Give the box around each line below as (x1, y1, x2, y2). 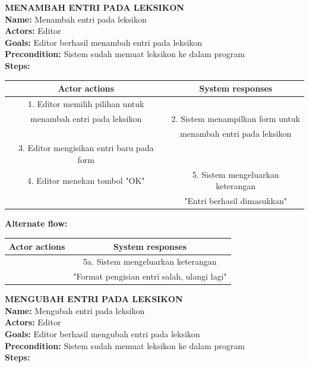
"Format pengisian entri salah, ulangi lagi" (73, 270, 227, 283)
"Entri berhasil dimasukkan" (184, 195, 288, 207)
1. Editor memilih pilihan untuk (27, 97, 144, 109)
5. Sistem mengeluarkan (192, 168, 279, 180)
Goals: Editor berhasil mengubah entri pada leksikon (5, 328, 200, 340)
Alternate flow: (5, 217, 68, 230)
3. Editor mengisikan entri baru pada (18, 142, 154, 154)
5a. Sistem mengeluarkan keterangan (83, 255, 217, 268)
